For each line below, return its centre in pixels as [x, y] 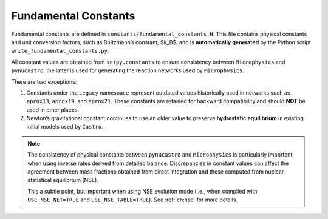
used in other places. [53, 110]
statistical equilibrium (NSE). [63, 180]
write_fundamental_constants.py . [60, 51]
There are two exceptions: [44, 81]
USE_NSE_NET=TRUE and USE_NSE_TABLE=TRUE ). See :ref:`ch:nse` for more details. [133, 200]
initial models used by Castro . [65, 127]
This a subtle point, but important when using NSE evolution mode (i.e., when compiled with [142, 191]
